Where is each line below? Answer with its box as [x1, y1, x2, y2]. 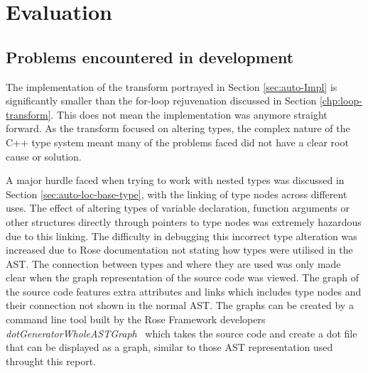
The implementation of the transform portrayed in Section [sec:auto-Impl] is [6, 79, 337, 94]
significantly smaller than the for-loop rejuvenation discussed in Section [6, 93, 317, 108]
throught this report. [6, 353, 97, 368]
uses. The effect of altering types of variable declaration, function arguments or [6, 200, 350, 215]
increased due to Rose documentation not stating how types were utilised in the [6, 242, 353, 257]
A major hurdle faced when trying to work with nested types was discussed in [6, 173, 345, 188]
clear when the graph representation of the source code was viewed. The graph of [6, 270, 359, 285]
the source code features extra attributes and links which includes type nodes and [6, 283, 362, 298]
